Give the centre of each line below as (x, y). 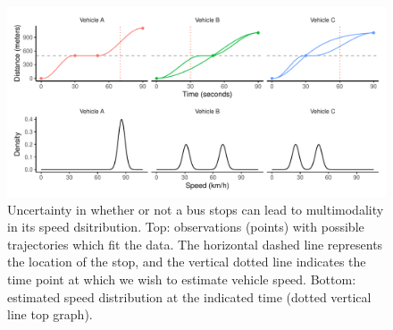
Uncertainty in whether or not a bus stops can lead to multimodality (196, 209)
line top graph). (50, 314)
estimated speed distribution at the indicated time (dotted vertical (189, 296)
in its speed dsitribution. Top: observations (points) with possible (186, 227)
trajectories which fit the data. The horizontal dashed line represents (195, 244)
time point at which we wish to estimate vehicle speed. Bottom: (182, 279)
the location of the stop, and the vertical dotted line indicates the (187, 262)
